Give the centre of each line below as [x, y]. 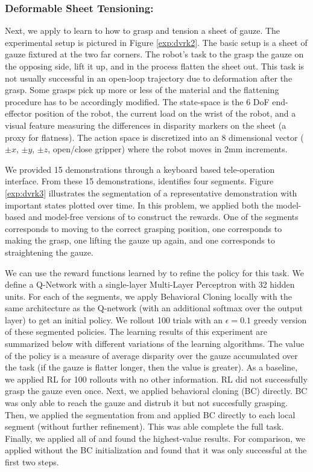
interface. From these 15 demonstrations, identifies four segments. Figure [139, 181]
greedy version [280, 319]
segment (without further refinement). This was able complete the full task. [144, 426]
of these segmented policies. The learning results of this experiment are [136, 331]
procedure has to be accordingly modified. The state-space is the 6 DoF [137, 101]
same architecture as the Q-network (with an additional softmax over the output [154, 308]
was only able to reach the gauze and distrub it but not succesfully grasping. [147, 403]
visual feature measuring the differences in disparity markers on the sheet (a [146, 125]
